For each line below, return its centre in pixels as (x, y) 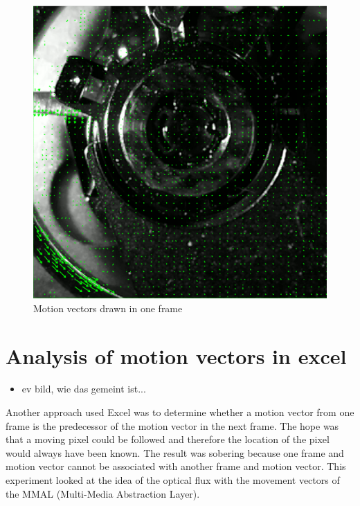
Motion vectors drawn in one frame (108, 308)
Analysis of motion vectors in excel (176, 355)
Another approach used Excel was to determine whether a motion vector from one (180, 412)
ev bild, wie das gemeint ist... (84, 389)
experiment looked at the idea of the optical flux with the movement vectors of (173, 480)
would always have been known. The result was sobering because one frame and (175, 452)
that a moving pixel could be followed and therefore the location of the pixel (168, 439)
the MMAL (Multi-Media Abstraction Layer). (103, 493)
